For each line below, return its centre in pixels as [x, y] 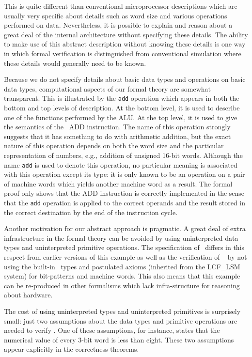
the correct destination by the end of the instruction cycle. [91, 212]
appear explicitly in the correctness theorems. [71, 349]
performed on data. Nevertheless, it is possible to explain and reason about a [118, 25]
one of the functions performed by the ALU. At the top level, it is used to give [121, 117]
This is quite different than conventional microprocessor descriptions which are [121, 6]
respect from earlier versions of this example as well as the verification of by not [126, 257]
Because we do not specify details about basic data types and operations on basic [125, 79]
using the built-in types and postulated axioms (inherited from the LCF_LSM [122, 266]
